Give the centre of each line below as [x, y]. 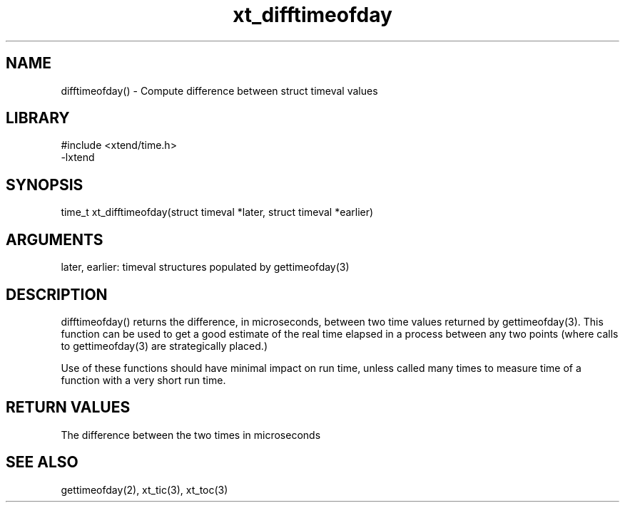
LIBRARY [38, 118]
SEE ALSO [42, 462]
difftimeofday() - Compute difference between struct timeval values [219, 90]
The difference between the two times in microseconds [191, 435]
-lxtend [78, 157]
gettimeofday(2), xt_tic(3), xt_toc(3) [144, 489]
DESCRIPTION [57, 294]
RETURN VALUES [68, 408]
